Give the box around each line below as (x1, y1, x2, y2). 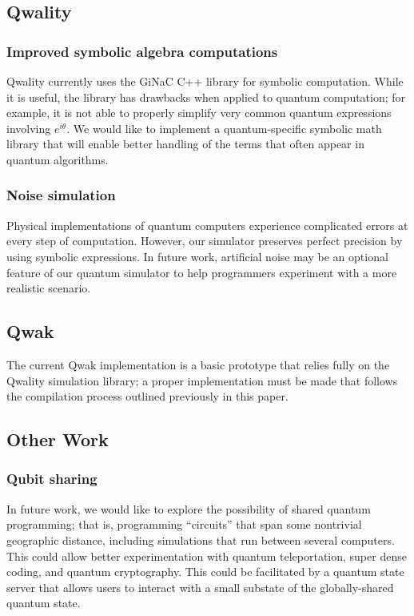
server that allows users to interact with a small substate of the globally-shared (6, 578, 394, 595)
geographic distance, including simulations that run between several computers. (6, 531, 395, 548)
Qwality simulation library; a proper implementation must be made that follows (6, 372, 398, 389)
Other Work (6, 427, 109, 452)
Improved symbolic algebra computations (6, 41, 278, 61)
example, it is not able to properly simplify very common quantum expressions (6, 104, 392, 121)
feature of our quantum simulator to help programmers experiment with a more (6, 264, 397, 280)
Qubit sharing (6, 469, 98, 489)
